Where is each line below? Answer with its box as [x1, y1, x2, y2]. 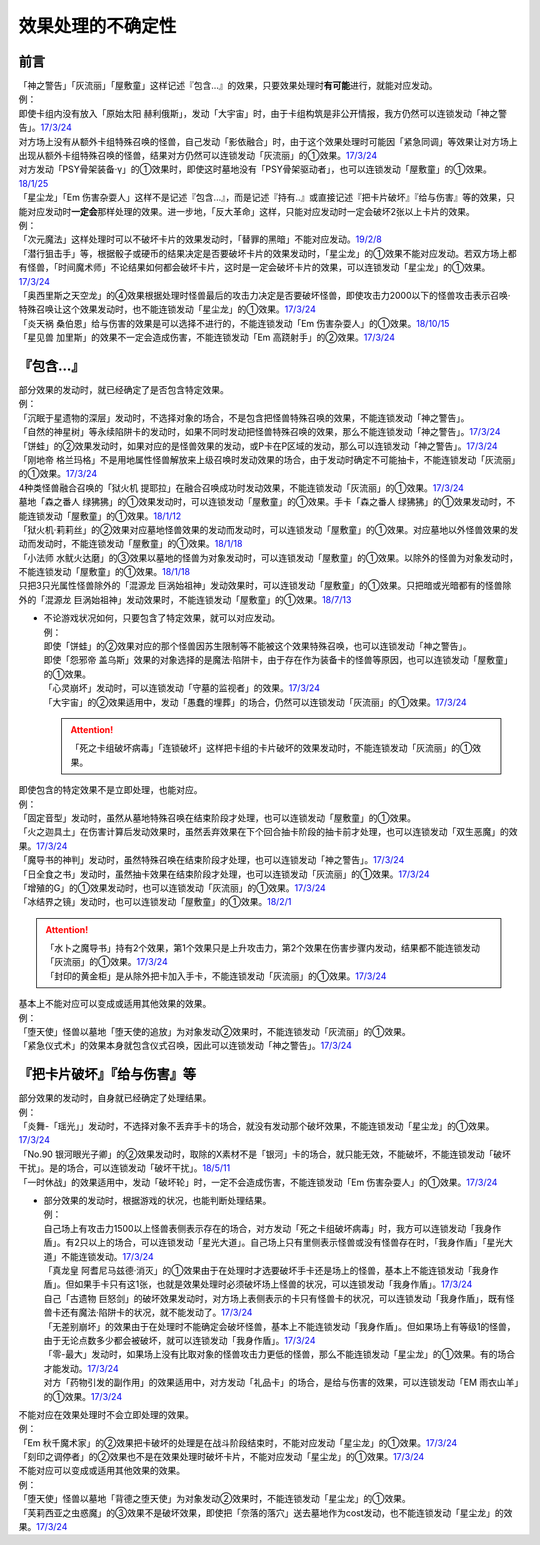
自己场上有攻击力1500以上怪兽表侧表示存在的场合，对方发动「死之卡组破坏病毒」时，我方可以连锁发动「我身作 [43, 1222, 502, 1234]
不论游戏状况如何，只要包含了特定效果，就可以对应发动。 [43, 612, 280, 624]
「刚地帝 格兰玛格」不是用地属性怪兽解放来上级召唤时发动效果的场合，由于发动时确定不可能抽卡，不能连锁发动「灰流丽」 [18, 453, 516, 465]
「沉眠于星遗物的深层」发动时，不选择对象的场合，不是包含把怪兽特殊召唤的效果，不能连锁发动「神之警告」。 [18, 411, 470, 424]
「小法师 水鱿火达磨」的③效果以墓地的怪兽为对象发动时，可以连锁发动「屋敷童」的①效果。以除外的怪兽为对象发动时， [18, 551, 519, 564]
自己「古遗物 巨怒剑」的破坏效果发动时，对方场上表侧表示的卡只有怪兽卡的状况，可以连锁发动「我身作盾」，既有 [43, 1292, 506, 1304]
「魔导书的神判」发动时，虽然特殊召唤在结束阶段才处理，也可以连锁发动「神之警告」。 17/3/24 [18, 854, 405, 866]
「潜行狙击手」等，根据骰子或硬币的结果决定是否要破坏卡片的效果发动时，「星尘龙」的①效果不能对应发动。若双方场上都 [18, 247, 517, 259]
